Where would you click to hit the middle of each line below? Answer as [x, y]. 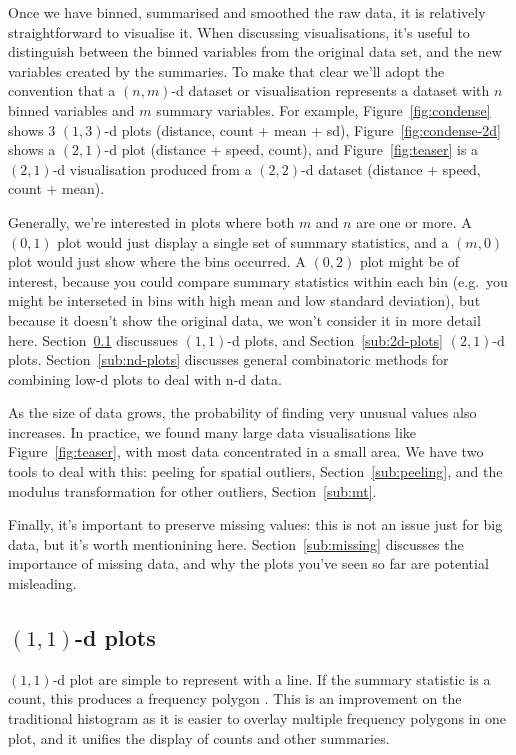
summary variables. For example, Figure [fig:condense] [323, 109]
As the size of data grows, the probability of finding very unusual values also [242, 412]
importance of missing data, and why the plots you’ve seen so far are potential [248, 563]
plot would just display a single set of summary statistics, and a [253, 241]
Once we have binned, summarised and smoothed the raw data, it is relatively [247, 12]
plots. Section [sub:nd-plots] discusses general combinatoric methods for [228, 359]
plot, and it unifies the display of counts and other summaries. [199, 737]
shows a [32, 149]
